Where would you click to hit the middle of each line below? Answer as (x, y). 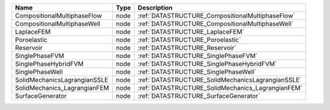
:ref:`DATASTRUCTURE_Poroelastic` (189, 40)
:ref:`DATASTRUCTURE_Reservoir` (187, 48)
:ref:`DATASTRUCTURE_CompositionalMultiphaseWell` (215, 24)
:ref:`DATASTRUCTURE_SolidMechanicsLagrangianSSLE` (220, 80)
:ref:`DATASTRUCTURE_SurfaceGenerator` (199, 96)
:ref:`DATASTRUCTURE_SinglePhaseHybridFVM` (207, 64)
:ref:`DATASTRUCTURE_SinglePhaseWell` (197, 72)
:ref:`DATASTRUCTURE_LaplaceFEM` (191, 32)
